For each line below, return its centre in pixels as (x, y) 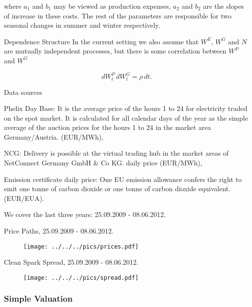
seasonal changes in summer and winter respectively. (82, 25)
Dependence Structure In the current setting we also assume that (101, 41)
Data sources (23, 92)
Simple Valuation (38, 298)
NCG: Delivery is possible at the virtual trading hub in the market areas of (116, 153)
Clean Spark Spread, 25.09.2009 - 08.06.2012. (71, 262)
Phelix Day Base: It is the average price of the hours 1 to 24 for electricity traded (126, 108)
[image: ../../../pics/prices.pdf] (81, 246)
